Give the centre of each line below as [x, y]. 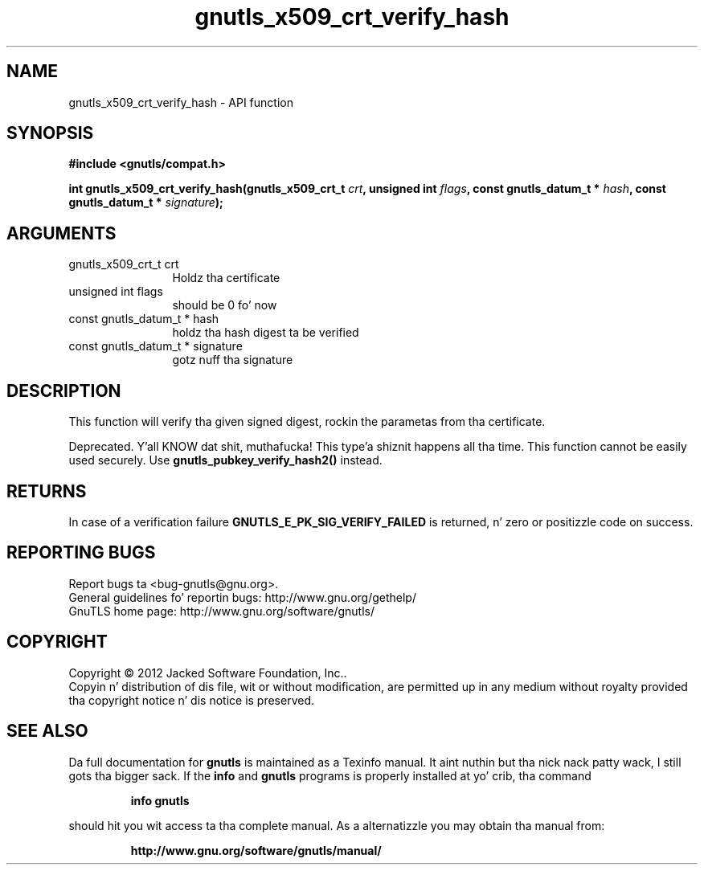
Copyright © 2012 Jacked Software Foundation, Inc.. [208, 673]
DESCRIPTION [64, 391]
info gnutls [160, 800]
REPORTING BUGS [81, 553]
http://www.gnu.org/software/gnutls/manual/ [256, 850]
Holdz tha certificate [226, 278]
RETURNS [47, 491]
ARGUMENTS [61, 233]
